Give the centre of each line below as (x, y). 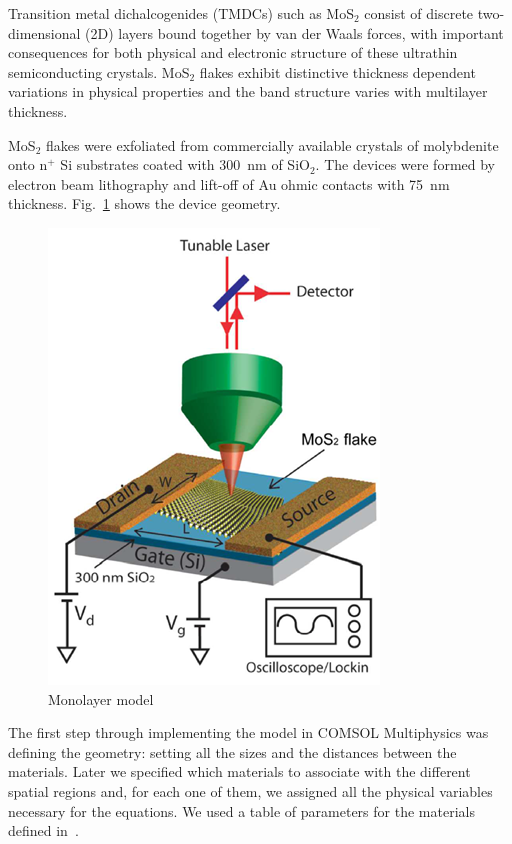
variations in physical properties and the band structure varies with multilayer (248, 91)
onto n (28, 164)
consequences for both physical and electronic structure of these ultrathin (233, 52)
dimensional (44, 32)
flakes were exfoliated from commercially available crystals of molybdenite (272, 144)
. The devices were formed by (405, 164)
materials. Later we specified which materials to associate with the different (239, 771)
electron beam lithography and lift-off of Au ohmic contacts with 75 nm (229, 183)
